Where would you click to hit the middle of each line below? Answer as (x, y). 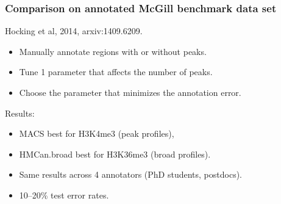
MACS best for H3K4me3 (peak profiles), (97, 133)
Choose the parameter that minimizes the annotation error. (130, 92)
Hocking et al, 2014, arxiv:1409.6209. (74, 31)
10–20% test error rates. (64, 195)
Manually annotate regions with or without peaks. (113, 51)
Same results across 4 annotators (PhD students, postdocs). (130, 174)
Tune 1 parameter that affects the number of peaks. (116, 72)
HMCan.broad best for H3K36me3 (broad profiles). (115, 154)
